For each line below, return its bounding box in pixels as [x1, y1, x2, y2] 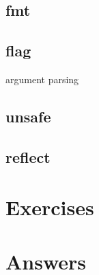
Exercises [5, 193, 94, 221]
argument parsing [5, 71, 79, 86]
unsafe [5, 105, 51, 126]
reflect [5, 146, 51, 167]
